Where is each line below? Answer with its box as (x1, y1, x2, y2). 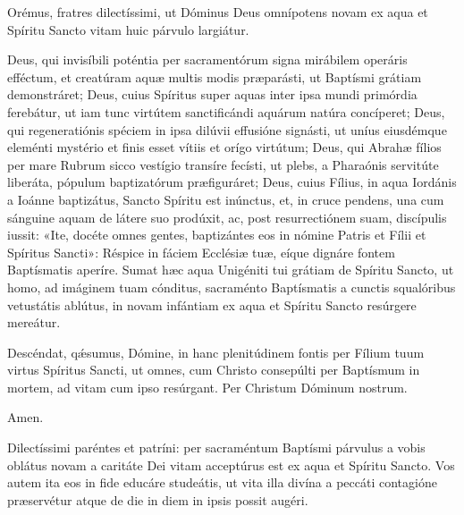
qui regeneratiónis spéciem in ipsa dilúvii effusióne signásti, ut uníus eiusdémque (7, 120, 447, 139)
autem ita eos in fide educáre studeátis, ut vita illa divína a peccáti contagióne (7, 473, 437, 492)
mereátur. (7, 313, 61, 332)
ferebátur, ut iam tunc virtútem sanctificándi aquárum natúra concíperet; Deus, (7, 102, 445, 121)
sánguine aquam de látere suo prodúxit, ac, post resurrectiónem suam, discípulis (7, 207, 447, 226)
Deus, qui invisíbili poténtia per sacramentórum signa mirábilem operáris (7, 50, 408, 69)
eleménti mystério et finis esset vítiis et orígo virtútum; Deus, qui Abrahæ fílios (7, 138, 442, 156)
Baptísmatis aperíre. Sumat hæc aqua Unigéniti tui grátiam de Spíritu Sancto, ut (7, 260, 454, 279)
